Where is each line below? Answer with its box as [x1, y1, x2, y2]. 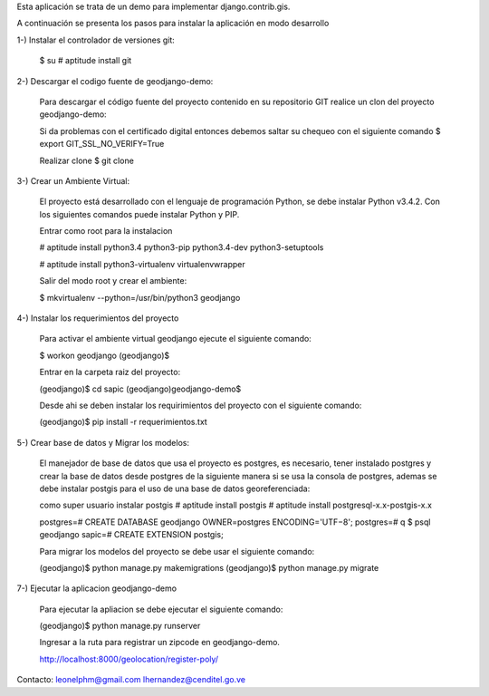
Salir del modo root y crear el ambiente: [39, 275, 187, 286]
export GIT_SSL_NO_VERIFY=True [39, 139, 165, 150]
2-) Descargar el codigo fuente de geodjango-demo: [16, 75, 214, 86]
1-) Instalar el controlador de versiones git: [16, 34, 176, 45]
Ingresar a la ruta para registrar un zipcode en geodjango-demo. [39, 637, 281, 648]
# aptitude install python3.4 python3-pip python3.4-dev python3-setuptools [39, 242, 324, 253]
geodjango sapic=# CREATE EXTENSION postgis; [39, 529, 224, 540]
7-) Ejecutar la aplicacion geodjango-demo [16, 583, 177, 594]
